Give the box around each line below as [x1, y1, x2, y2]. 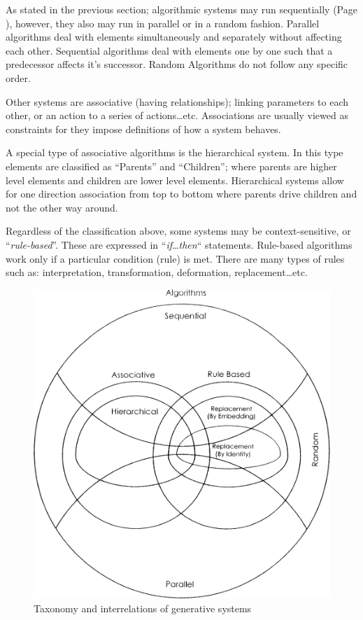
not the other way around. [6, 200, 118, 214]
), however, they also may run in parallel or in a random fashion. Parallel [6, 15, 320, 30]
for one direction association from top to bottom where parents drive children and [6, 186, 357, 201]
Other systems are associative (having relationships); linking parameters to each [6, 94, 349, 109]
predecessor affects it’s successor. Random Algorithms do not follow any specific [6, 57, 348, 71]
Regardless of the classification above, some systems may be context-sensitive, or [6, 223, 351, 238]
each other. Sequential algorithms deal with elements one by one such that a [6, 43, 333, 57]
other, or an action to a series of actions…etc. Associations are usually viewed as [6, 108, 348, 123]
